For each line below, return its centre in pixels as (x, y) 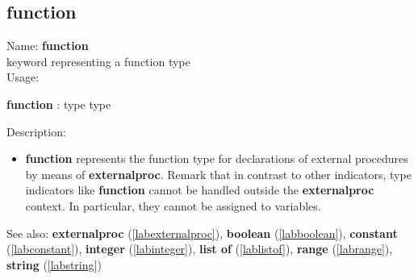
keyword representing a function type (98, 61)
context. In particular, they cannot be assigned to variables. (173, 205)
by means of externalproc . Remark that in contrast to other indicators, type (218, 174)
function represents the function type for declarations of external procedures (217, 158)
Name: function (48, 46)
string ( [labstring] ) (54, 264)
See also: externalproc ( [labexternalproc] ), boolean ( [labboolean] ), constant (202, 233)
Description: (36, 131)
